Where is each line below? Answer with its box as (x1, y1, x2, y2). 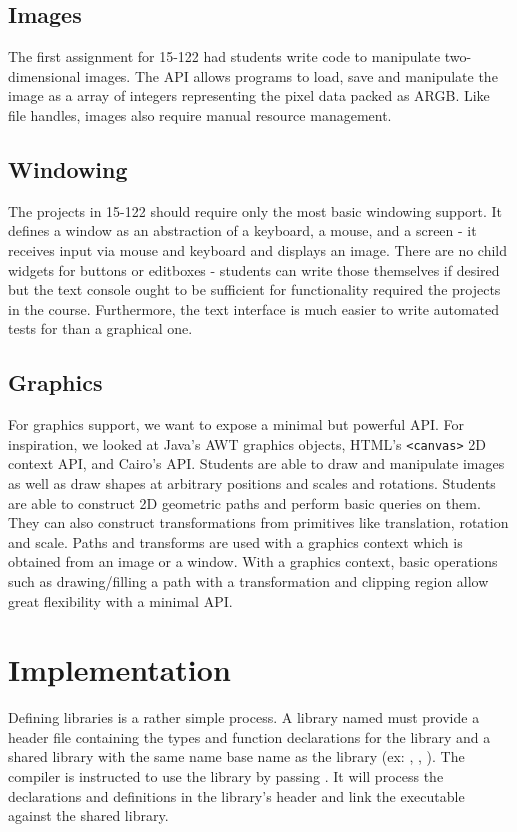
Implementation (8, 649, 231, 690)
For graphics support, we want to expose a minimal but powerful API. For (8, 414, 465, 435)
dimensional (8, 65, 81, 86)
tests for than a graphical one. (8, 318, 193, 339)
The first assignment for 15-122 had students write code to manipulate (8, 46, 441, 67)
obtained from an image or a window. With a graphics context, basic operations (8, 551, 498, 572)
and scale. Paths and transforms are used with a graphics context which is (8, 531, 463, 552)
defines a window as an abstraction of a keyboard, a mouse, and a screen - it (8, 220, 477, 241)
